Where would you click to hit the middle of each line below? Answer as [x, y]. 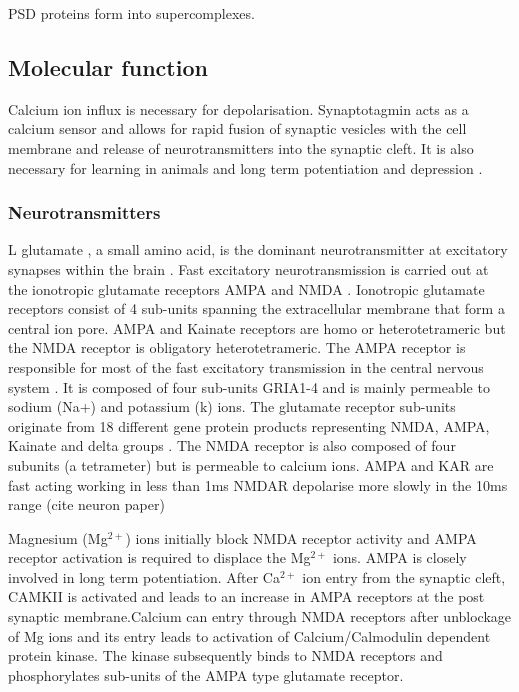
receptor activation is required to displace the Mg [159, 557]
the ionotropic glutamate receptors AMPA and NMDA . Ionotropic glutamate [246, 288]
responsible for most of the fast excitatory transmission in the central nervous [246, 366]
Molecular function [108, 66]
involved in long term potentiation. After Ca [144, 576]
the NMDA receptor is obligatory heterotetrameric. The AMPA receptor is [237, 347]
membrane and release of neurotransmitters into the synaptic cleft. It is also [241, 147]
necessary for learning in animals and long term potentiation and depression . [245, 167]
